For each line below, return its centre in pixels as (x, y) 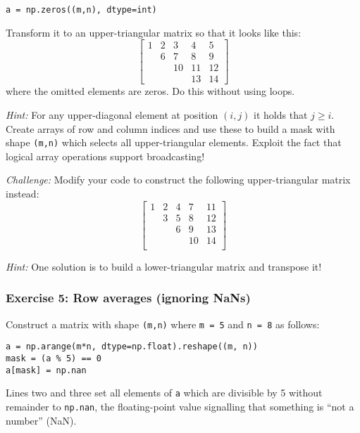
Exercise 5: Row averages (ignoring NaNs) (128, 298)
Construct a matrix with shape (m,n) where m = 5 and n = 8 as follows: (163, 324)
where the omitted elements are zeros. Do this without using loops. (150, 91)
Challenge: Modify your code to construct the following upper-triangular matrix (178, 180)
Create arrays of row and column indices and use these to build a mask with (170, 128)
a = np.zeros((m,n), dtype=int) (81, 10)
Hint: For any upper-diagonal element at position (112, 114)
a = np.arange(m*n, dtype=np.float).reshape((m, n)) (132, 347)
